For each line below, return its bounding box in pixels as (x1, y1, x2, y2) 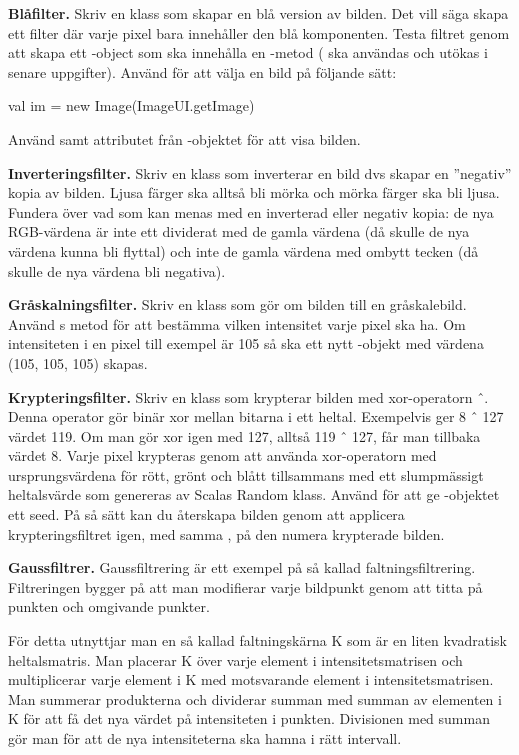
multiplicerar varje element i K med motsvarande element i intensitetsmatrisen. (8, 669, 494, 690)
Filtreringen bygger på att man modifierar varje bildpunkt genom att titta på (8, 576, 483, 597)
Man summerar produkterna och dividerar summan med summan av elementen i (8, 688, 502, 709)
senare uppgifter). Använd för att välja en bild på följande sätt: (8, 61, 397, 82)
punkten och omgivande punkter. (8, 596, 210, 617)
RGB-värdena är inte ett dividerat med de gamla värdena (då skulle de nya (8, 221, 470, 242)
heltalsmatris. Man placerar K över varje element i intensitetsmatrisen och (8, 649, 463, 670)
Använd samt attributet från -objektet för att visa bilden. (8, 128, 361, 149)
